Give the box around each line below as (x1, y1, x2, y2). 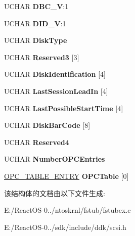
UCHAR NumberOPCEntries (4, 154, 105, 164)
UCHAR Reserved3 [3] (4, 52, 79, 62)
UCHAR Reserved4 (4, 136, 69, 147)
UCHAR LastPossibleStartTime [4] (4, 103, 123, 113)
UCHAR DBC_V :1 (4, 1, 69, 11)
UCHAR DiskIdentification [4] (4, 69, 106, 79)
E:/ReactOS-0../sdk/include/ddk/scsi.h (4, 221, 126, 232)
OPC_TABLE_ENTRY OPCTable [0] (4, 170, 129, 181)
